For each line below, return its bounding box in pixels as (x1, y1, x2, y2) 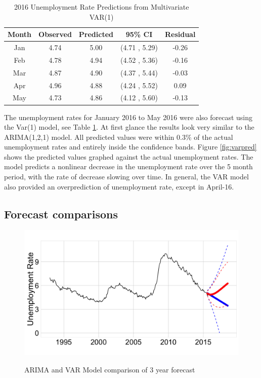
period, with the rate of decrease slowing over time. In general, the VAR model (4, 171, 249, 182)
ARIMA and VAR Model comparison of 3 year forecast (24, 364, 195, 374)
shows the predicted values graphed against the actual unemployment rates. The (4, 151, 253, 162)
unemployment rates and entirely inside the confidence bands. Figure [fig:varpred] (4, 141, 257, 152)
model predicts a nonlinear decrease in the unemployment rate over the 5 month (4, 161, 253, 172)
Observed (38, 29, 72, 40)
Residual (164, 29, 196, 40)
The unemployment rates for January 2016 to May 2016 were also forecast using (4, 111, 253, 122)
